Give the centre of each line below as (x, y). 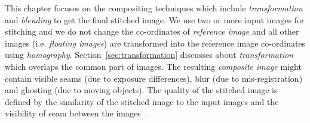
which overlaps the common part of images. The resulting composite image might (153, 66)
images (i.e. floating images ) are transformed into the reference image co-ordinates (155, 43)
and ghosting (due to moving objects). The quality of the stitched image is (141, 90)
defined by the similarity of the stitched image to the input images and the (142, 101)
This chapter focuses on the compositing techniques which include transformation (154, 8)
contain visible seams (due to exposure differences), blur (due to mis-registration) (154, 78)
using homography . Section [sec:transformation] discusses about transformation (149, 55)
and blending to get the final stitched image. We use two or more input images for (155, 19)
